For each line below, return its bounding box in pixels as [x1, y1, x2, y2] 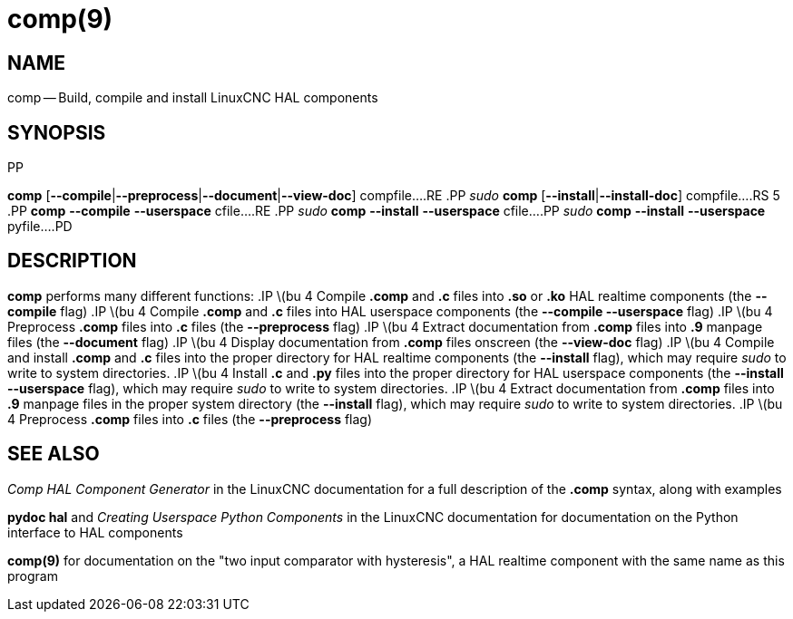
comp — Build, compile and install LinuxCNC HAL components [7, 90, 378, 106]
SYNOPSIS [7, 121, 106, 144]
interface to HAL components [7, 524, 183, 540]
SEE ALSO [7, 442, 100, 466]
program [7, 567, 58, 584]
